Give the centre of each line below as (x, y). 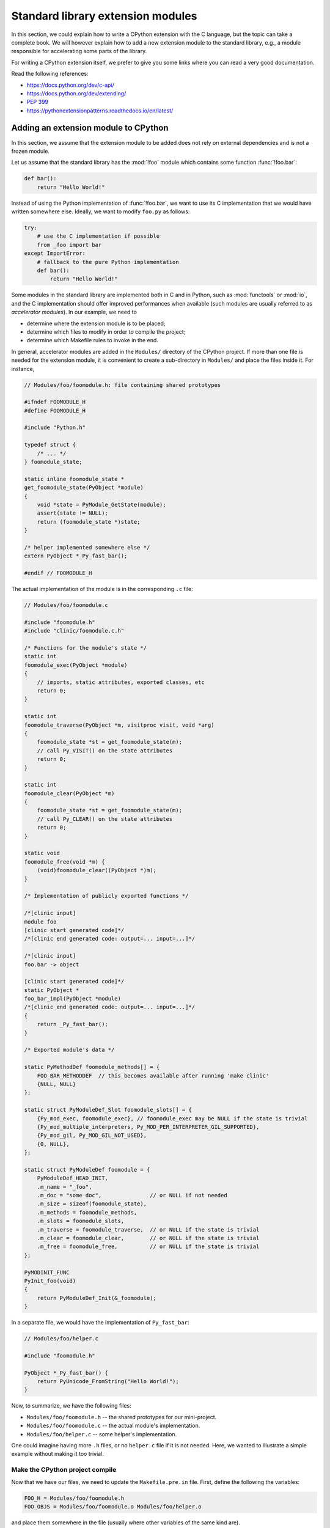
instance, (23, 369)
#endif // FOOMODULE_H (58, 573)
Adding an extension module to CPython (90, 128)
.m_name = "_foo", (64, 1187)
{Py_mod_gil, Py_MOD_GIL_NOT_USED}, (92, 1136)
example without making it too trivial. (57, 1454)
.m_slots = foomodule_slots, (81, 1221)
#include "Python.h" (55, 428)
